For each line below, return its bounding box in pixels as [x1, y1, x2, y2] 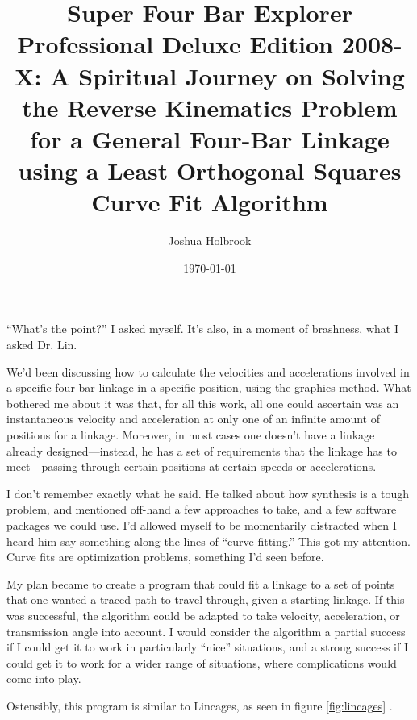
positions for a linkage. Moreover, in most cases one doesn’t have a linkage [6, 427, 375, 443]
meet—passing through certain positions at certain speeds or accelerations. [6, 458, 377, 475]
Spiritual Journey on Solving [78, 59, 405, 92]
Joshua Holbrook [168, 232, 252, 249]
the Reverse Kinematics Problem [22, 90, 398, 123]
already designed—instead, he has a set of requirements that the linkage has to [6, 442, 397, 459]
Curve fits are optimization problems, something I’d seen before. [6, 548, 324, 565]
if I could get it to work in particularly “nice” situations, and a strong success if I [6, 639, 408, 655]
